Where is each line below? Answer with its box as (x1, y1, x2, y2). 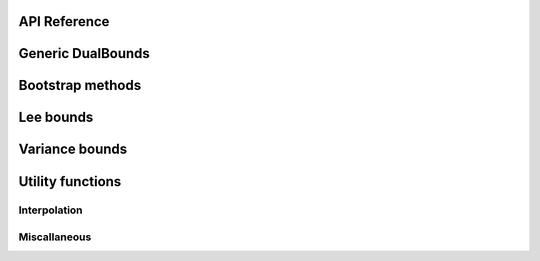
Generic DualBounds (18, 45, 150, 62)
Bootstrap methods (18, 77, 142, 94)
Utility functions (18, 173, 122, 190)
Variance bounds (18, 141, 128, 158)
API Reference (18, 13, 110, 30)
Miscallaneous (18, 230, 92, 244)
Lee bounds (18, 109, 94, 126)
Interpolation (18, 203, 84, 217)
